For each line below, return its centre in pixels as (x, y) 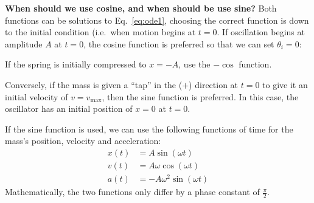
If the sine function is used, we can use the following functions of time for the (149, 129)
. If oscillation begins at (261, 32)
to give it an (285, 84)
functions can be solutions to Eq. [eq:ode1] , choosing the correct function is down (157, 20)
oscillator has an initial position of (69, 108)
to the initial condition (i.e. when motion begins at (100, 32)
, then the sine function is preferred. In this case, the (200, 96)
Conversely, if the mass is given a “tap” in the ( (94, 84)
